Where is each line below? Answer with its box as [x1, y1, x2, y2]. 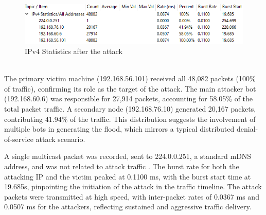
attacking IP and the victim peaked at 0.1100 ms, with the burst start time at [4, 171, 251, 182]
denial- [236, 123, 258, 134]
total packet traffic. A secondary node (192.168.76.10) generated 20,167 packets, [4, 103, 256, 114]
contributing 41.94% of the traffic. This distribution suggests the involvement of [4, 113, 256, 124]
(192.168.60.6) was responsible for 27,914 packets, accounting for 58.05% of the [4, 93, 253, 104]
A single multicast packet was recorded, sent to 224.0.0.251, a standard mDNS [4, 151, 252, 162]
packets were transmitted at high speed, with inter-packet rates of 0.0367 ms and [4, 191, 259, 202]
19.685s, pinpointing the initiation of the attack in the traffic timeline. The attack [4, 181, 262, 192]
